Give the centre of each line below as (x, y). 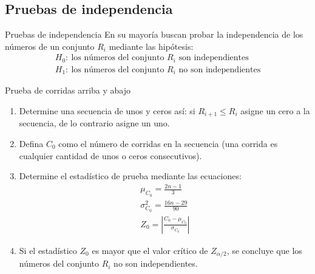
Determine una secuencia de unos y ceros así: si (107, 110)
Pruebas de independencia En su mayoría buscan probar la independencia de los (154, 34)
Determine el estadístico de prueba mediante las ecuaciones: (130, 176)
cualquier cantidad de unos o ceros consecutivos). (110, 155)
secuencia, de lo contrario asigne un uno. (94, 123)
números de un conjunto (50, 46)
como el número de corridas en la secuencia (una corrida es (168, 143)
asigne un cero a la (275, 110)
